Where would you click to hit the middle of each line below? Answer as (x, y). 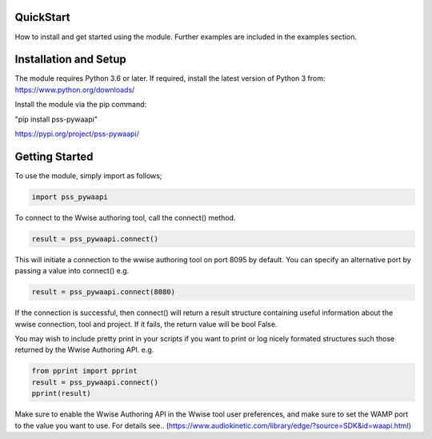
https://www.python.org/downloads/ (75, 90)
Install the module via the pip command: (81, 105)
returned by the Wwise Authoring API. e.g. (84, 350)
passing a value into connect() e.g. (72, 271)
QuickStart (43, 17)
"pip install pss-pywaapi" (56, 119)
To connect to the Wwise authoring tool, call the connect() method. (125, 218)
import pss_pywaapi (70, 197)
